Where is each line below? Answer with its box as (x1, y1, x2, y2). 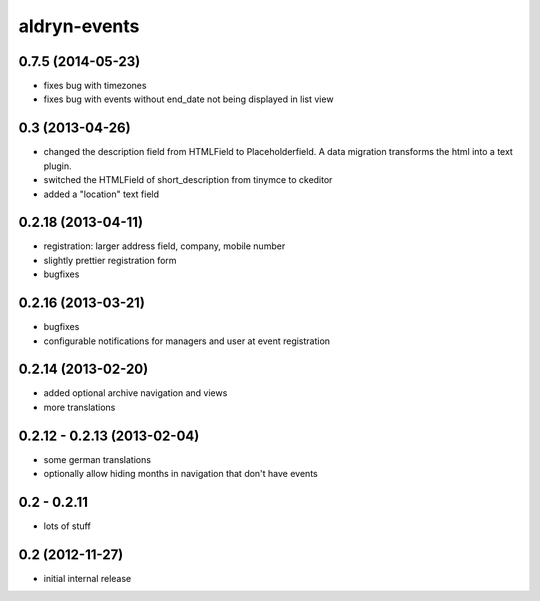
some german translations (43, 453, 152, 465)
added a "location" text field (43, 188, 160, 200)
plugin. (43, 160, 72, 172)
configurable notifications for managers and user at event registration (43, 335, 330, 347)
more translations (43, 401, 116, 413)
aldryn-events (18, 15, 140, 37)
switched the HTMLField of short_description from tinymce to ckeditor (43, 174, 333, 186)
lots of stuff (43, 520, 92, 532)
